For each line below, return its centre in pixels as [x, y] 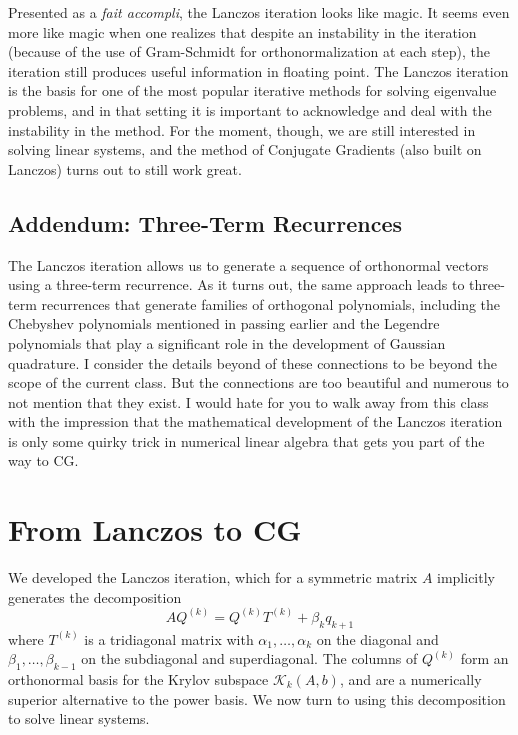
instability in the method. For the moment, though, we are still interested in [242, 129]
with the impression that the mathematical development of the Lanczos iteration [255, 421]
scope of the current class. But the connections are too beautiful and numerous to [258, 382]
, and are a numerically [410, 679]
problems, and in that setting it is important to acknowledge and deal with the [250, 109]
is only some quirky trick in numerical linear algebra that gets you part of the [246, 440]
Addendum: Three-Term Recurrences [205, 222]
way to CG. [43, 460]
